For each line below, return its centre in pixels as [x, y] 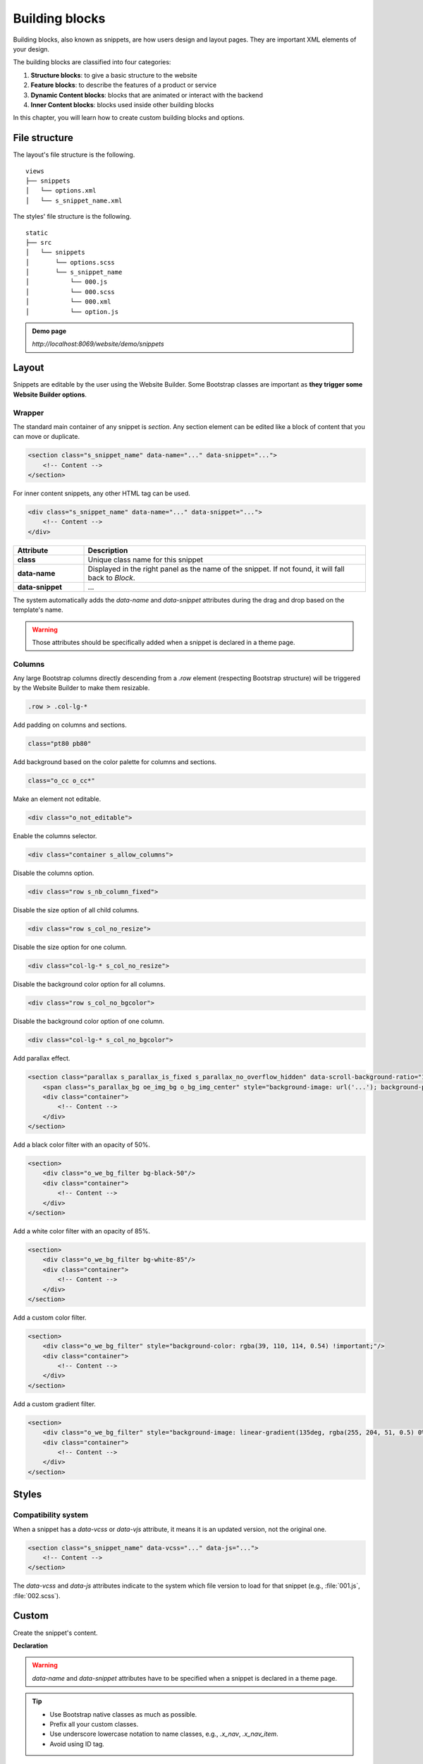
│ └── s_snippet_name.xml [74, 200]
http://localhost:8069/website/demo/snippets [98, 344]
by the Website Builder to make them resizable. [81, 688]
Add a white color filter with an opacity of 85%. [82, 1231]
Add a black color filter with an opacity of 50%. [82, 1145]
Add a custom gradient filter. [55, 1403]
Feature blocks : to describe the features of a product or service [124, 85]
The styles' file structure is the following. [72, 217]
